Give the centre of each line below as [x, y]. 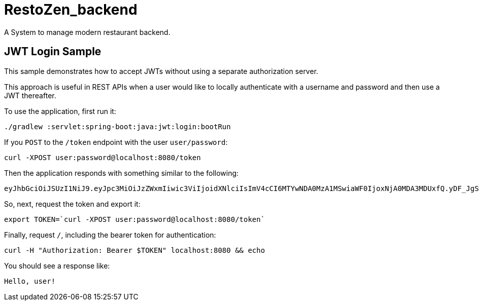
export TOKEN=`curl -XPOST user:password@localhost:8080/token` [135, 219]
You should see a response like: [57, 265]
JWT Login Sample [53, 52]
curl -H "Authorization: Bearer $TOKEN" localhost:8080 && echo [135, 250]
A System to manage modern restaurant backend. [87, 32]
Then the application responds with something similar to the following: [122, 173]
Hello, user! [30, 281]
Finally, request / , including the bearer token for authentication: [110, 235]
